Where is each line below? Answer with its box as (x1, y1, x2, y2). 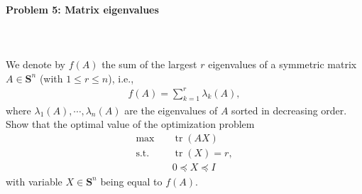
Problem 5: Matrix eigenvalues (6, 1, 159, 16)
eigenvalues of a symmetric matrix (208, 56, 357, 71)
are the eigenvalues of (124, 102, 218, 117)
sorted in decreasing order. (231, 102, 347, 117)
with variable (6, 173, 62, 188)
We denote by (6, 56, 65, 71)
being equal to (100, 173, 163, 188)
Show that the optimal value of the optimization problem (6, 117, 255, 131)
